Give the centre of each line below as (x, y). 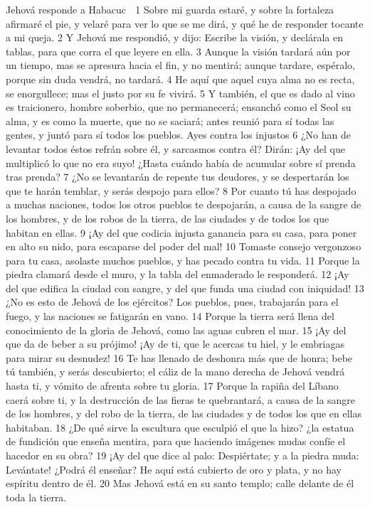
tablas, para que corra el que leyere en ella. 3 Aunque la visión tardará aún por (178, 51)
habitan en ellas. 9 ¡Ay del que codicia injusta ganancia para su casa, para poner (181, 232)
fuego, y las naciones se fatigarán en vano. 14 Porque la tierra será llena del (170, 316)
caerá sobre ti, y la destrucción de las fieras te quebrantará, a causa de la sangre (181, 399)
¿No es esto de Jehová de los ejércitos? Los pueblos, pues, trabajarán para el (172, 302)
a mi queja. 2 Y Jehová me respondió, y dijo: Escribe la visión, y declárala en (175, 37)
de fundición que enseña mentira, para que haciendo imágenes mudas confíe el (176, 441)
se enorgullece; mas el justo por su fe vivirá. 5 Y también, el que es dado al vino (180, 93)
